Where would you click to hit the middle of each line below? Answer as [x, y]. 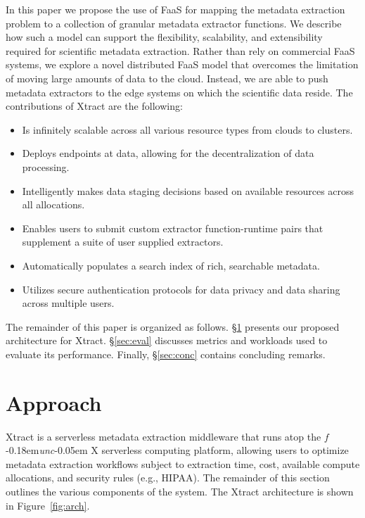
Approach [54, 402]
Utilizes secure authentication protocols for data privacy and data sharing [181, 289]
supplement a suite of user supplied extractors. [123, 242]
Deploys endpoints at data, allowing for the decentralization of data [168, 153]
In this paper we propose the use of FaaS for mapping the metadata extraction [175, 9]
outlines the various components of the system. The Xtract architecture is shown [180, 491]
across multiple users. [68, 303]
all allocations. [53, 204]
